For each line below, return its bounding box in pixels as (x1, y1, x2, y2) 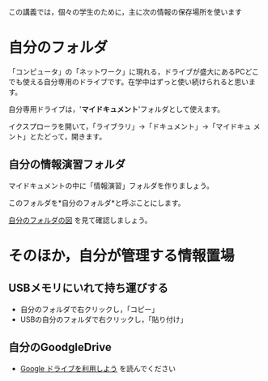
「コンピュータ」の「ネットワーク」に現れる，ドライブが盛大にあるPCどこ (8, 66, 259, 76)
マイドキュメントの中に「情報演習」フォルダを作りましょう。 (8, 181, 215, 190)
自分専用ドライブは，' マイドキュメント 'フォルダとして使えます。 (8, 104, 225, 113)
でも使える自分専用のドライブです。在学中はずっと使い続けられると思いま (8, 76, 257, 87)
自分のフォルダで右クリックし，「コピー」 (19, 304, 160, 314)
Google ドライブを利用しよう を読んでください (19, 363, 177, 373)
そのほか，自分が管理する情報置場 (8, 246, 235, 265)
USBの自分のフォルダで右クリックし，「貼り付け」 (19, 315, 188, 324)
